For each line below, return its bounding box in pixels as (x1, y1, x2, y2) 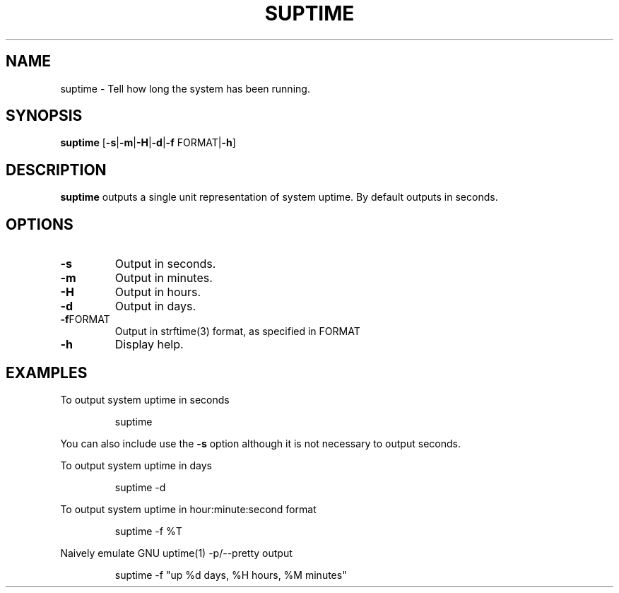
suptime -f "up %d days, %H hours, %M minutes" (114, 568, 347, 581)
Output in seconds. (114, 257, 216, 271)
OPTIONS (6, 215, 73, 233)
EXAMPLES (6, 363, 88, 382)
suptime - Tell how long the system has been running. (60, 82, 310, 95)
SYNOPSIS (6, 107, 83, 125)
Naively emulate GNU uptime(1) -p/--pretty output (60, 546, 293, 559)
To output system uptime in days (60, 459, 213, 471)
